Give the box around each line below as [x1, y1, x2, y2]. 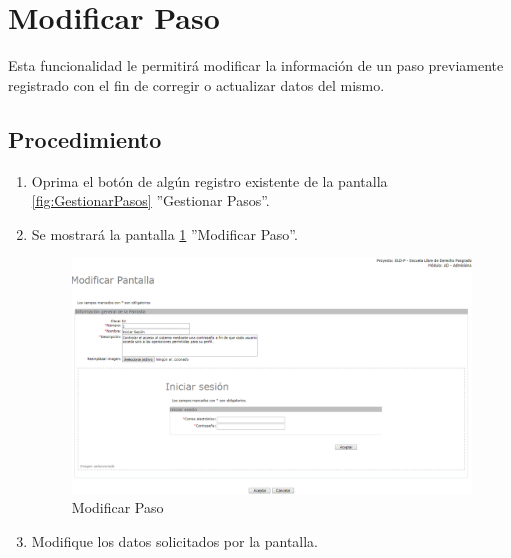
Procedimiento [8, 123, 162, 154]
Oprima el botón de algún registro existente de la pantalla [31, 170, 388, 191]
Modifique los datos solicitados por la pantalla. [31, 530, 319, 551]
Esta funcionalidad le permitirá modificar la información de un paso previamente [8, 55, 504, 76]
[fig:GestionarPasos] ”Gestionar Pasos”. [31, 190, 270, 211]
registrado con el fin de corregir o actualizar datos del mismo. [8, 74, 385, 95]
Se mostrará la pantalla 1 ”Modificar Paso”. [31, 223, 298, 244]
